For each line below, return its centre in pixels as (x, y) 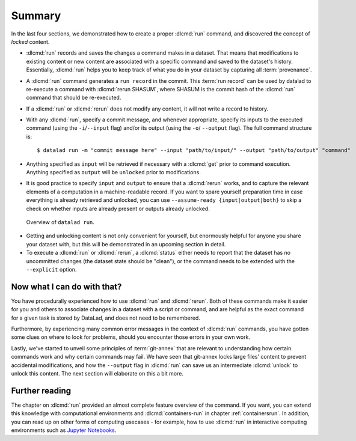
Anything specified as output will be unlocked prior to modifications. (113, 172)
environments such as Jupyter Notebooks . (64, 430)
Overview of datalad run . (60, 222)
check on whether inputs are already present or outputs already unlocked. (118, 208)
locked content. (30, 41)
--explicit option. (51, 269)
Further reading (41, 391)
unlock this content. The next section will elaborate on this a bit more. (97, 373)
